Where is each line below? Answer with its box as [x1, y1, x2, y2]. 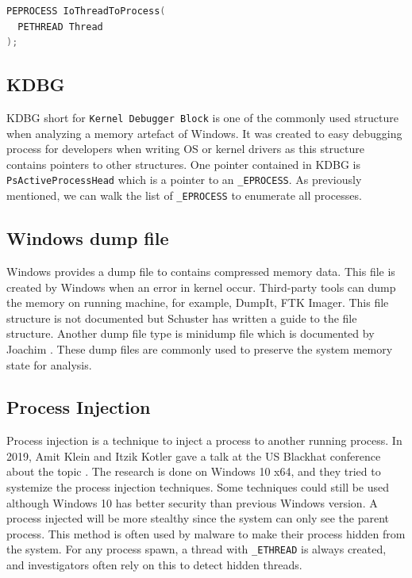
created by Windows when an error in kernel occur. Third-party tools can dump [6, 278, 396, 295]
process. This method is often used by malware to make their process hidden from [6, 525, 406, 542]
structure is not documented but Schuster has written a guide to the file [6, 309, 357, 326]
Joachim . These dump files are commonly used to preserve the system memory [6, 340, 393, 357]
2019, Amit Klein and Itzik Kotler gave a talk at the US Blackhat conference [6, 447, 381, 464]
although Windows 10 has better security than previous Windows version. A [6, 494, 378, 511]
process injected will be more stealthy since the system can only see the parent [6, 510, 390, 526]
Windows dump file [6, 226, 169, 251]
